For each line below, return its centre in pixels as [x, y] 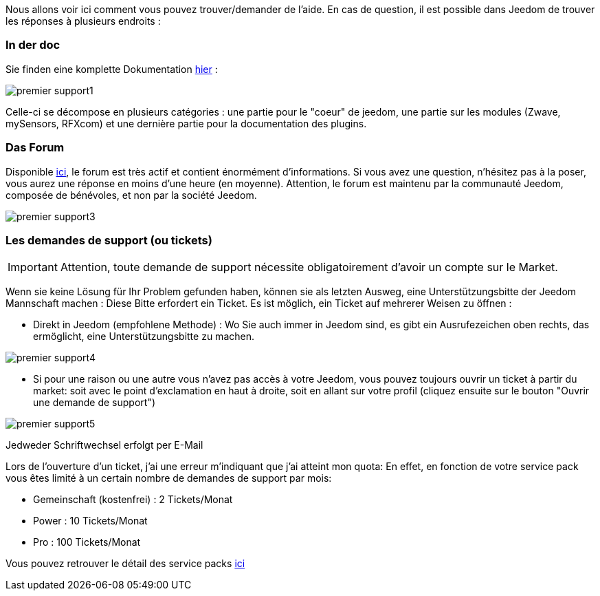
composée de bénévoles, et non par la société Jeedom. [131, 195]
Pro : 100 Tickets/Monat [87, 542]
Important [33, 267]
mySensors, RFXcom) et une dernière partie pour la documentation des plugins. [186, 123]
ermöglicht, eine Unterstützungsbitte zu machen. [144, 337]
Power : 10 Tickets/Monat [90, 521]
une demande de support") [95, 403]
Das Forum [35, 148]
